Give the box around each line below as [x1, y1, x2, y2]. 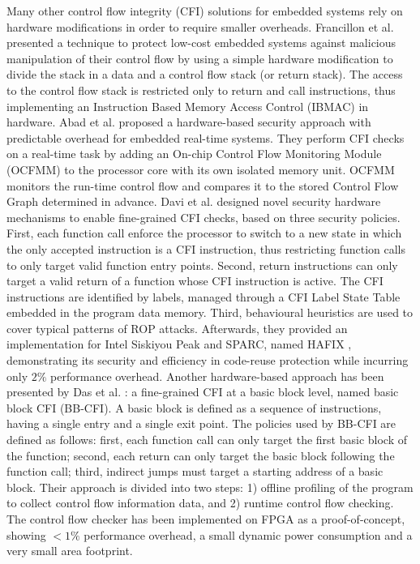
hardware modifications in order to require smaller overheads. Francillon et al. [6, 18, 394, 35]
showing [6, 526, 46, 543]
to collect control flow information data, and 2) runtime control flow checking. [6, 494, 394, 511]
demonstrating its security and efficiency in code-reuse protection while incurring [6, 352, 409, 369]
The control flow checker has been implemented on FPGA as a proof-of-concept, [6, 511, 405, 527]
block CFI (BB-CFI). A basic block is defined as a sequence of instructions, [6, 399, 382, 416]
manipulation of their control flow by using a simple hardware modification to [6, 49, 393, 66]
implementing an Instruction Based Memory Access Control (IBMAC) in [6, 97, 369, 114]
